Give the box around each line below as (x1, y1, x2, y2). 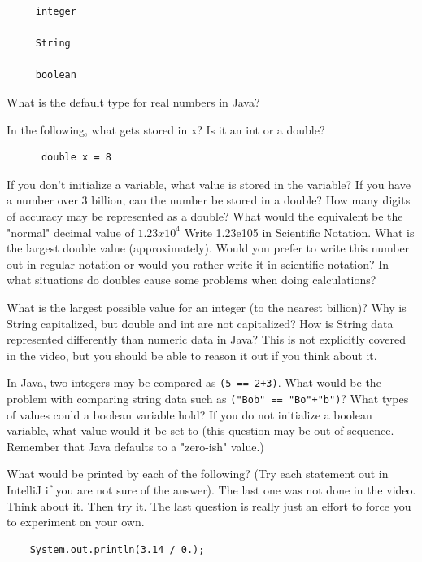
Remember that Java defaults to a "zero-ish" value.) (7, 437, 264, 454)
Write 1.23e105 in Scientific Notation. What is (184, 223, 415, 240)
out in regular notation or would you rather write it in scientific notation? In (7, 255, 389, 272)
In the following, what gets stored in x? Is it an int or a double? (7, 121, 325, 138)
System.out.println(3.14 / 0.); (29, 543, 205, 555)
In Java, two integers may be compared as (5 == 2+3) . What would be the (7, 374, 381, 391)
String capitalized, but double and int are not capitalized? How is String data (7, 314, 394, 331)
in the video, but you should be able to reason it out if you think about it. (7, 346, 377, 363)
